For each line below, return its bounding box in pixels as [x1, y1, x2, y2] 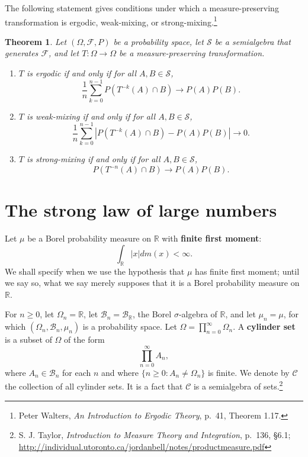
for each [62, 366, 91, 378]
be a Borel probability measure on [27, 232, 152, 244]
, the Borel [133, 308, 172, 320]
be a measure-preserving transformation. [119, 47, 265, 59]
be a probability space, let [113, 35, 204, 47]
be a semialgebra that [214, 35, 291, 47]
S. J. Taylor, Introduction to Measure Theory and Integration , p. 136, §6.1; [18, 429, 291, 441]
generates [5, 47, 38, 59]
